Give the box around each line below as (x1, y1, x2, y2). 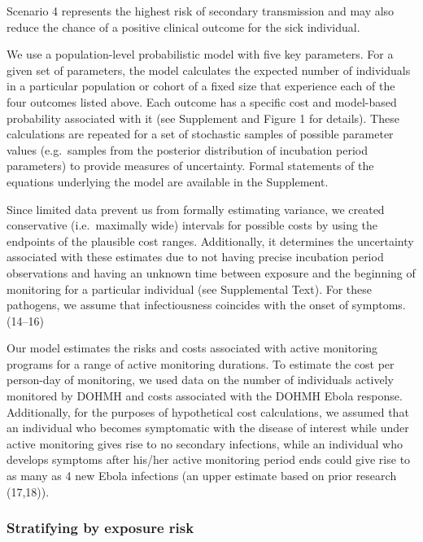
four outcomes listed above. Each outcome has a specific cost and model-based (7, 93, 397, 110)
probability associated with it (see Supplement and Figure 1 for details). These (7, 109, 399, 126)
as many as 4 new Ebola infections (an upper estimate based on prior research (7, 467, 397, 484)
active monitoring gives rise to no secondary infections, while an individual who (7, 435, 403, 452)
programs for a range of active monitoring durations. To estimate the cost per (7, 355, 395, 372)
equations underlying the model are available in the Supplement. (7, 173, 329, 190)
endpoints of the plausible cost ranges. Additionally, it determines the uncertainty (7, 232, 414, 249)
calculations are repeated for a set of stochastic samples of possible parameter (7, 125, 394, 142)
